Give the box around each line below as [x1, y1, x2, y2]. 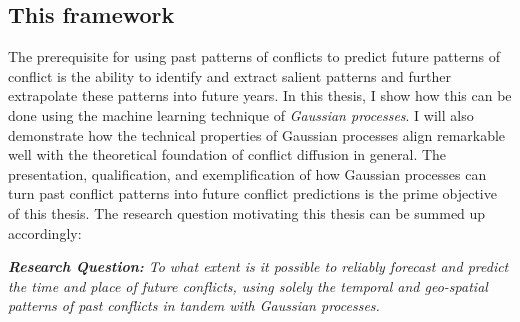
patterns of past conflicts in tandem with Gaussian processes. [8, 295, 380, 316]
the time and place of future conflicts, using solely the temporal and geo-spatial [8, 275, 488, 296]
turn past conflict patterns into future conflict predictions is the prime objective [8, 183, 497, 204]
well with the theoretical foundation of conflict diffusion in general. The [8, 144, 447, 165]
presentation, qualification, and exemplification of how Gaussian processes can [8, 163, 487, 184]
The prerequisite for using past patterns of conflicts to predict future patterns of [8, 46, 500, 67]
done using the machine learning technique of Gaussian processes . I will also [8, 104, 474, 125]
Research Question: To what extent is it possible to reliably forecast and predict [8, 256, 509, 277]
